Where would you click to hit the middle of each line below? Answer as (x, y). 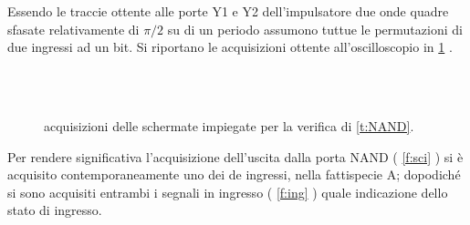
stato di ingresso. (55, 210)
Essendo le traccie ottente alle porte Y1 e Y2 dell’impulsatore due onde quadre (228, 11)
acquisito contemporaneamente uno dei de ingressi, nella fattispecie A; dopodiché (234, 174)
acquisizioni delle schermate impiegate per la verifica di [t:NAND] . (229, 125)
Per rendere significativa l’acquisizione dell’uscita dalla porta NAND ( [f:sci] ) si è (235, 156)
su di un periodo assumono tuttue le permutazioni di (315, 29)
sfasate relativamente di (73, 29)
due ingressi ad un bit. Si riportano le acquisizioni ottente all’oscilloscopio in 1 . (230, 47)
